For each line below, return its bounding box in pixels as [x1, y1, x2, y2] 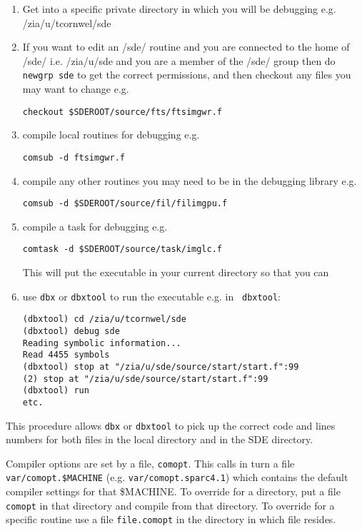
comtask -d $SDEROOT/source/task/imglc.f [22, 244, 222, 255]
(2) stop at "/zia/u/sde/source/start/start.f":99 [22, 373, 268, 384]
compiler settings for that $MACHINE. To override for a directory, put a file [6, 484, 341, 499]
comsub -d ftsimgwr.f [22, 152, 125, 163]
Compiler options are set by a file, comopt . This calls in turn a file [6, 455, 295, 470]
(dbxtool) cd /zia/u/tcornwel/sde [22, 314, 186, 325]
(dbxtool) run [22, 385, 89, 396]
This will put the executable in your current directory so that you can [22, 265, 329, 280]
